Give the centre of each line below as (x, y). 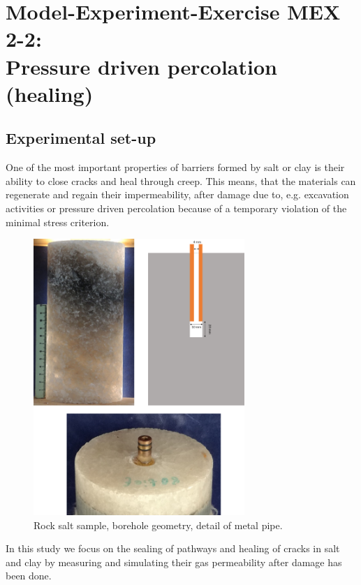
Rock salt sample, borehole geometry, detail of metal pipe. (158, 525)
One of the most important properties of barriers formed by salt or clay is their (175, 167)
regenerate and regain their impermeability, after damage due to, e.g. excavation (177, 194)
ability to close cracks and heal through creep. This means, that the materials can (181, 180)
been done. (29, 576)
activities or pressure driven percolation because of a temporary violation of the (176, 208)
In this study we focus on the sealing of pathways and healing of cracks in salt (173, 548)
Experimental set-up (81, 138)
